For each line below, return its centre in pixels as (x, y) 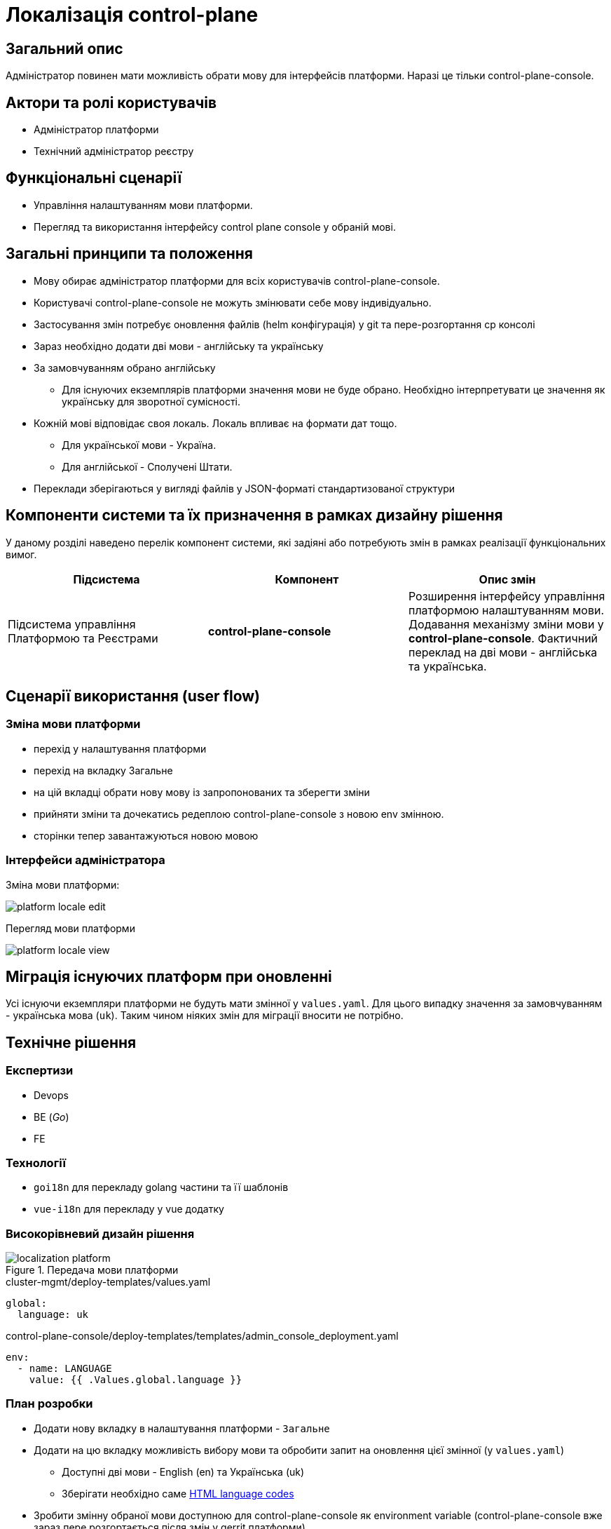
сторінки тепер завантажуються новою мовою (146, 835)
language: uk (53, 1315)
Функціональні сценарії (94, 178)
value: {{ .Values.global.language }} (136, 1380)
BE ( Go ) (52, 1117)
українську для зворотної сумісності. (151, 401)
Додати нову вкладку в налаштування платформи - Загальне (182, 1428)
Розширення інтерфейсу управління (507, 596)
